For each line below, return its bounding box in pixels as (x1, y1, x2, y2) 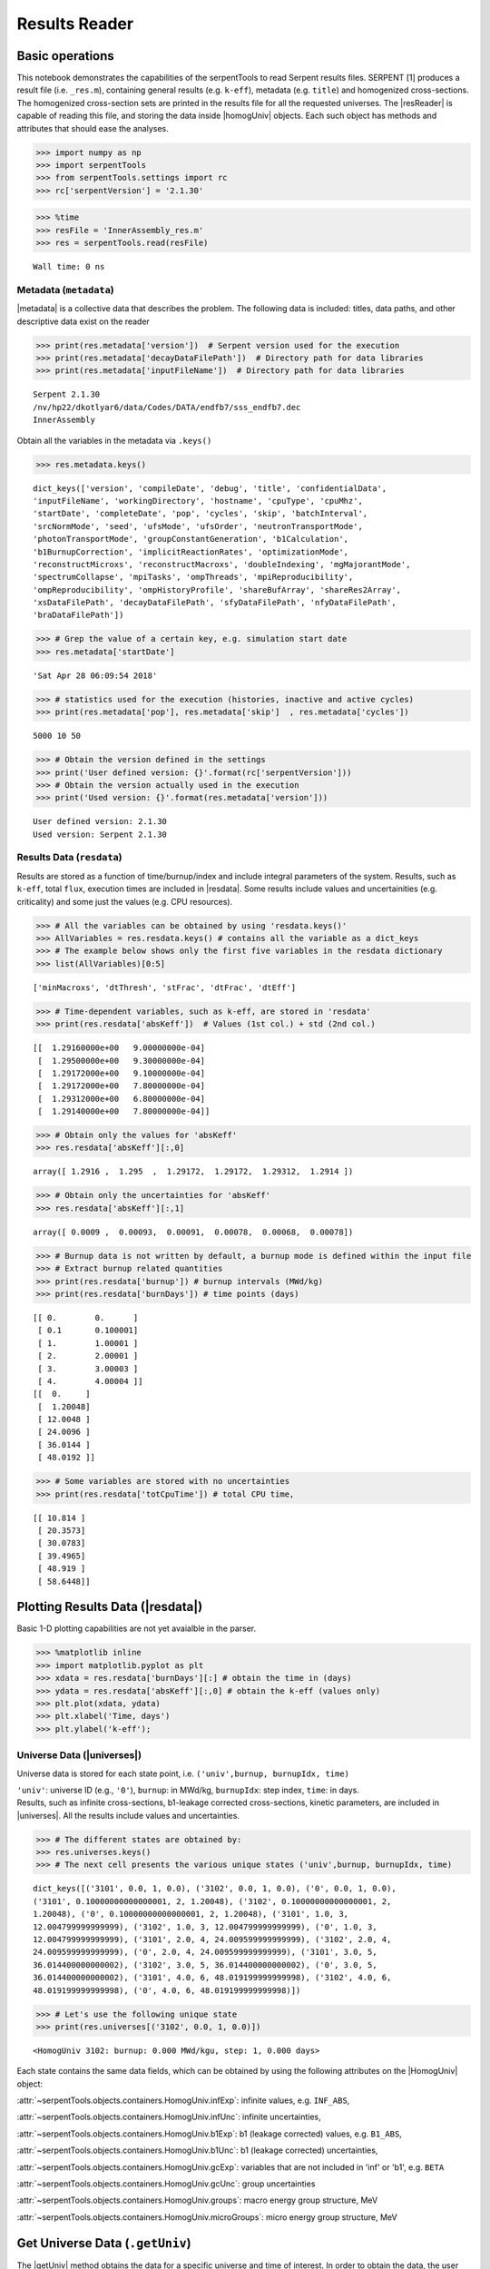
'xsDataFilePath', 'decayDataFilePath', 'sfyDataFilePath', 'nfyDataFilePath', (33, 597, 397, 608)
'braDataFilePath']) (33, 610, 124, 621)
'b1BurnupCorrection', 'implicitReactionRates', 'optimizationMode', (33, 546, 349, 557)
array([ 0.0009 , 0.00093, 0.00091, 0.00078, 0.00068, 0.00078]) (33, 1226, 354, 1237)
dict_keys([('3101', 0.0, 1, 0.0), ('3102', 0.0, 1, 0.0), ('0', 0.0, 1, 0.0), (33, 1883, 397, 1894)
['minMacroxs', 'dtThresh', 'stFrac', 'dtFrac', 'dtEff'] (33, 982, 297, 993)
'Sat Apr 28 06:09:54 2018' (33, 670, 158, 681)
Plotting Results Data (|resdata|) (16, 1599, 203, 1615)
